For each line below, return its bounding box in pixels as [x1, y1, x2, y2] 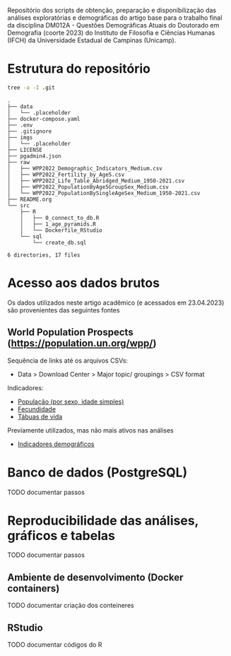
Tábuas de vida [17, 412, 63, 421]
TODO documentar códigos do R [7, 640, 102, 649]
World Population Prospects [7, 327, 134, 339]
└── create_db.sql [32, 239, 87, 246]
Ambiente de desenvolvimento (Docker [7, 571, 184, 583]
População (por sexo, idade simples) [17, 397, 124, 406]
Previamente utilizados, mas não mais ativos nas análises [7, 426, 174, 434]
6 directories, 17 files [7, 251, 81, 259]
